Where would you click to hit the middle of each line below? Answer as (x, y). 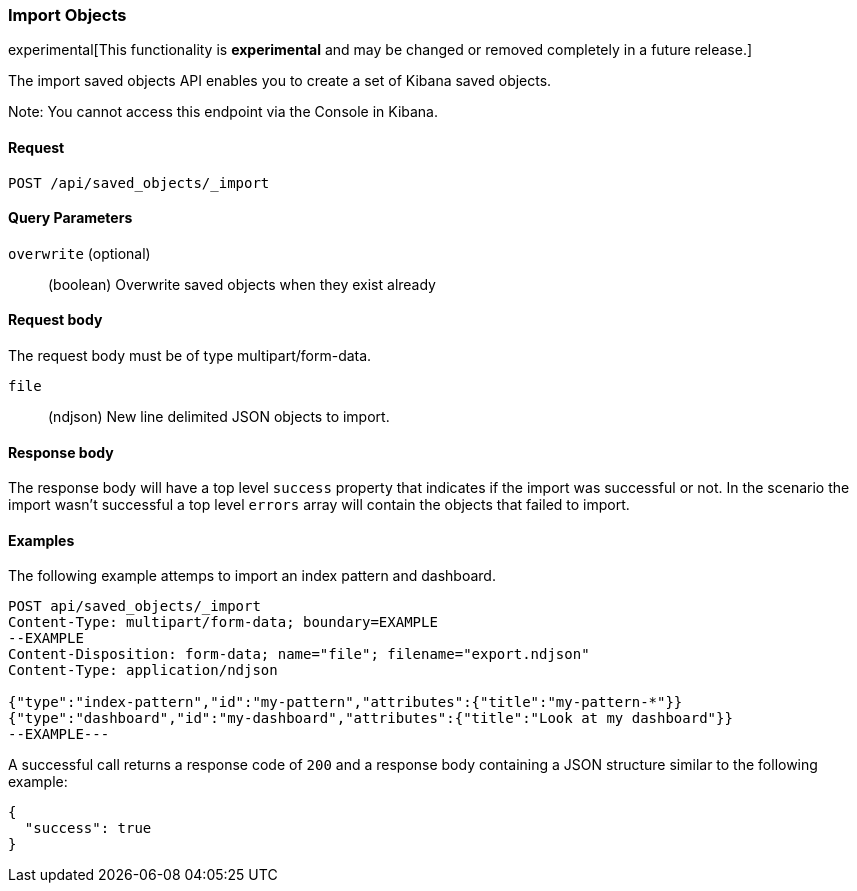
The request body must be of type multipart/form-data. (190, 356)
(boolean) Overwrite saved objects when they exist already (242, 284)
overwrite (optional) (79, 253)
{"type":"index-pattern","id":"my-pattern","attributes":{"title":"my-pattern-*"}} (345, 702)
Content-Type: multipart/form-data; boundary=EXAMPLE (223, 622)
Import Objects (67, 15)
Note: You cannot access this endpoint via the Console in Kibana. (223, 112)
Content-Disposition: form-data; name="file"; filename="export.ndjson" (299, 654)
